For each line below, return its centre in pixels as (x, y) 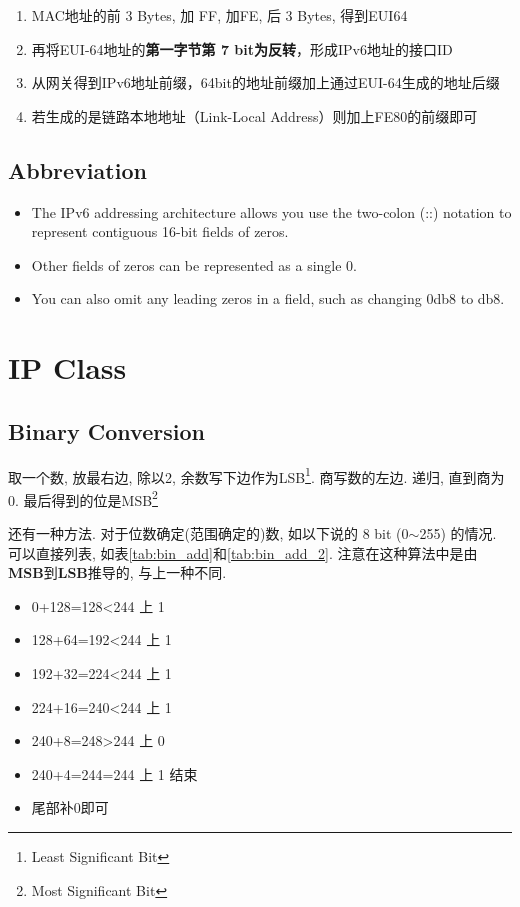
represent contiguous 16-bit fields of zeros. (160, 231)
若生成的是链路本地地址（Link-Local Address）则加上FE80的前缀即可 (254, 115)
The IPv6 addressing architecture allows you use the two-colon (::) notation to (271, 211)
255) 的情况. (458, 533)
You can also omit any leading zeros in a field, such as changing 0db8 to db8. (268, 298)
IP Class (67, 367)
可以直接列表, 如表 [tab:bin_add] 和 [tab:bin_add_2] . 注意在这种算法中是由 (243, 552)
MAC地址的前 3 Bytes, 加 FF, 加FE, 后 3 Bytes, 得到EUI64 (219, 15)
